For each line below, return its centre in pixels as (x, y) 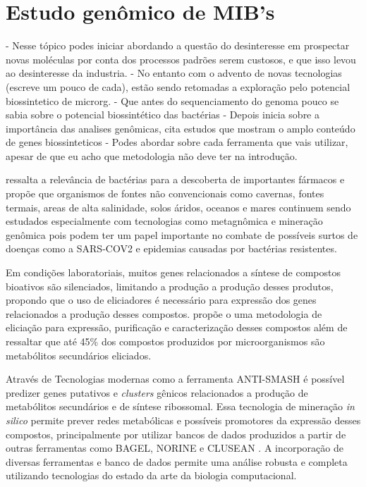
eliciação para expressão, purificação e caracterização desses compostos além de (177, 327)
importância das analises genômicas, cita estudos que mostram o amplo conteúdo (181, 128)
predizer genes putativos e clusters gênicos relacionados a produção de (157, 392)
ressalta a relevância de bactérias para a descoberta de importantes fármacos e (175, 179)
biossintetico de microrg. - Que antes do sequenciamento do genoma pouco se (172, 100)
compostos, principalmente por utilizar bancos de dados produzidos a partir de (176, 434)
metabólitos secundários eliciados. (79, 355)
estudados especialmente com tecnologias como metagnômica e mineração (164, 221)
